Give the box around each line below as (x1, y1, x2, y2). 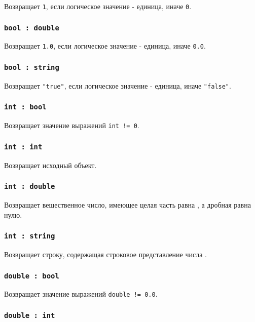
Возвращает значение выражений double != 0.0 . (4, 289, 158, 299)
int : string (4, 232, 55, 240)
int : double (4, 182, 55, 191)
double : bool (4, 271, 59, 280)
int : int (4, 142, 43, 151)
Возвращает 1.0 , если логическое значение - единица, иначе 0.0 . (4, 41, 206, 51)
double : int (4, 311, 55, 320)
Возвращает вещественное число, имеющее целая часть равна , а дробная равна (4, 199, 251, 210)
